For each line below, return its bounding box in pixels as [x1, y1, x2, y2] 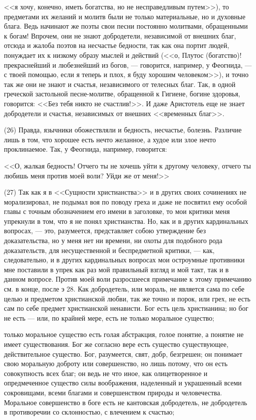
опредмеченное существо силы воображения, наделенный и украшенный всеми [4, 378, 242, 388]
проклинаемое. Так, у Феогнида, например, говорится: [4, 144, 167, 154]
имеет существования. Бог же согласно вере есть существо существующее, [4, 339, 228, 349]
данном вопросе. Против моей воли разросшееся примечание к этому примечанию [4, 274, 252, 284]
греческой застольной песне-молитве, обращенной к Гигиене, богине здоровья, [4, 88, 240, 99]
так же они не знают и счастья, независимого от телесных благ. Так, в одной [4, 79, 236, 89]
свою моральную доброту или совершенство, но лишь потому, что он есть [4, 358, 228, 369]
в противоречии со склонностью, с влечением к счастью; [4, 407, 175, 417]
